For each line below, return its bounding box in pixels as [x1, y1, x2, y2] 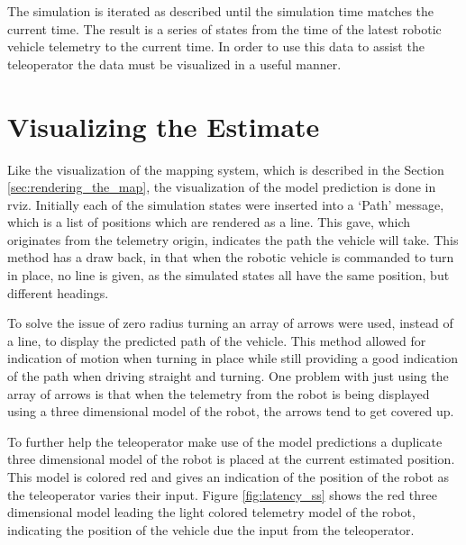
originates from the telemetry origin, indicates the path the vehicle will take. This [7, 230, 459, 249]
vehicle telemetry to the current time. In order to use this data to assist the [7, 37, 425, 56]
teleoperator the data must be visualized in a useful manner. [7, 54, 342, 73]
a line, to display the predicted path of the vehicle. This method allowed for [7, 331, 426, 350]
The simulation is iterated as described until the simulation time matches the [7, 2, 434, 20]
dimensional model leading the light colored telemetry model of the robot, [7, 503, 416, 522]
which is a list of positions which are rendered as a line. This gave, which [7, 213, 410, 232]
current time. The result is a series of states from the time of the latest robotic [7, 19, 442, 38]
